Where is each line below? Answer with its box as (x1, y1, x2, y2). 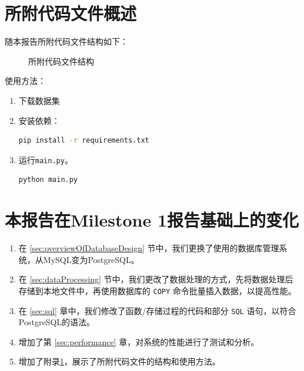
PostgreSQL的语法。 (18, 316, 95, 328)
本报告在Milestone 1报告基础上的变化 (5, 208, 299, 232)
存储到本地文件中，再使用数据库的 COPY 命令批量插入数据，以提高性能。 (18, 284, 296, 296)
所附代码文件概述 (5, 1, 137, 25)
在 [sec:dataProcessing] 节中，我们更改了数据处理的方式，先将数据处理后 (18, 273, 293, 285)
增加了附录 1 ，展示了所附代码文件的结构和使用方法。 (18, 355, 221, 367)
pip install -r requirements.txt (18, 136, 149, 145)
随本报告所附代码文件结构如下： (5, 35, 128, 48)
